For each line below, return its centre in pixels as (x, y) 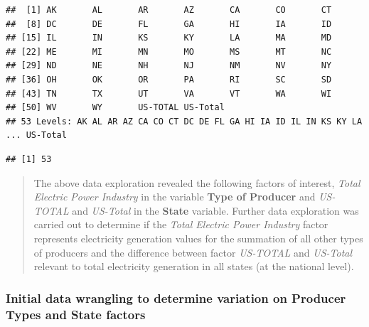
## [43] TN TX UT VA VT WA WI (169, 93)
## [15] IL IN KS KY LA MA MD (169, 38)
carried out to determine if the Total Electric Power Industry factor (181, 224)
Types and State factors (76, 314)
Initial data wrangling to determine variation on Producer (176, 297)
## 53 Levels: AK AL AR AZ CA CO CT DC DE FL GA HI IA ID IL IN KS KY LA (184, 121)
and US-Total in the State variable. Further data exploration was (215, 210)
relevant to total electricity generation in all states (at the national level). (194, 266)
